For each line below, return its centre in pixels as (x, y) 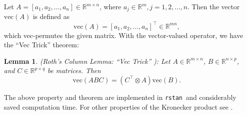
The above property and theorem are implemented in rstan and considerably (120, 97)
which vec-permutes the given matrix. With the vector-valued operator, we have (123, 35)
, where (110, 6)
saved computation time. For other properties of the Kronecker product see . (118, 106)
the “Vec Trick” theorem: (41, 45)
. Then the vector (214, 6)
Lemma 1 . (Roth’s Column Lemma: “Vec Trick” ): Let (87, 61)
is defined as (51, 16)
